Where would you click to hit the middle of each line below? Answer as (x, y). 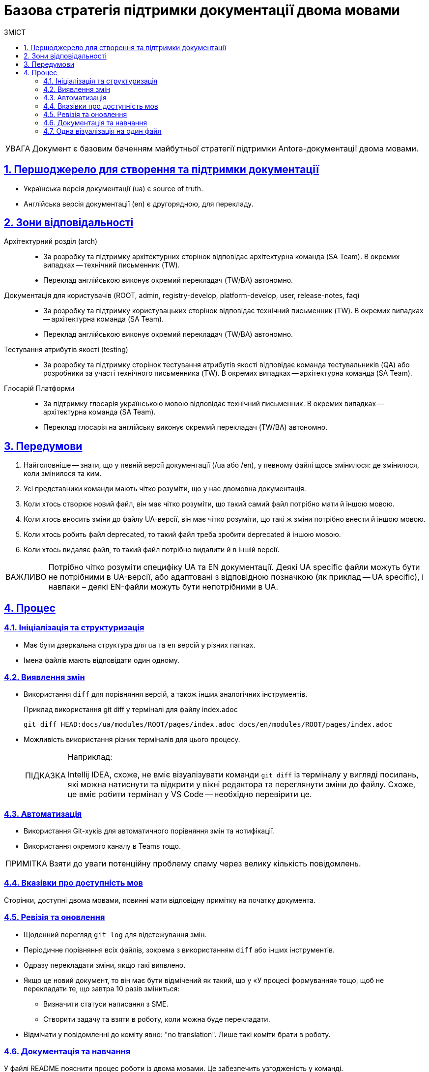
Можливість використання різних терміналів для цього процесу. (132, 740)
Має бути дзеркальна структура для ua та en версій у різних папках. (140, 645)
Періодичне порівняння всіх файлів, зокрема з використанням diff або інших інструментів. (179, 950)
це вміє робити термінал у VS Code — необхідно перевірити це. (190, 794)
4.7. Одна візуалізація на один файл (102, 131)
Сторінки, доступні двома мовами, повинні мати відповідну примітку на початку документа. (160, 900)
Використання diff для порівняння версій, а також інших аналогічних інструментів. (166, 694)
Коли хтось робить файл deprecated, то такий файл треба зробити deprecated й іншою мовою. (182, 535)
